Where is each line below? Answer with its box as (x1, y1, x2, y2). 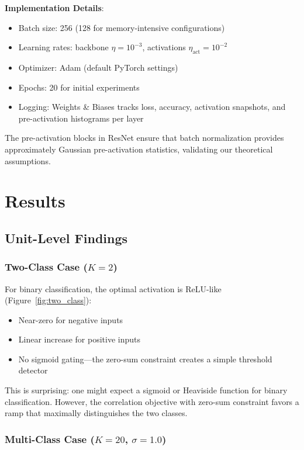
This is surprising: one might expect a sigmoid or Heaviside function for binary (5, 384, 288, 396)
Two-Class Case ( (5, 259, 88, 274)
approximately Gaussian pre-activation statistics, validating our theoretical (5, 143, 273, 155)
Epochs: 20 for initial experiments (18, 81, 140, 93)
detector (18, 364, 48, 376)
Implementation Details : (5, 2, 104, 13)
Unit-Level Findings (5, 229, 128, 247)
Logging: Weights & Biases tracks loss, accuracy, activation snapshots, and (18, 101, 286, 113)
